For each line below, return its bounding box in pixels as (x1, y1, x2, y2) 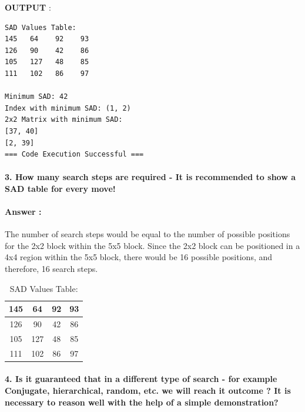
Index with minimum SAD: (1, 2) (5, 104, 131, 112)
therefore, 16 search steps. (5, 263, 98, 275)
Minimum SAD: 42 (5, 92, 68, 101)
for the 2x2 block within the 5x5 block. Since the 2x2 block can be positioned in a (5, 239, 300, 251)
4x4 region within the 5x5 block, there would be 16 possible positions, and (5, 251, 273, 263)
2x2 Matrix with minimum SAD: (5, 115, 123, 124)
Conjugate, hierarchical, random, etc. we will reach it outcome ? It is (5, 384, 291, 397)
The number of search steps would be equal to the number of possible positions (5, 228, 290, 240)
